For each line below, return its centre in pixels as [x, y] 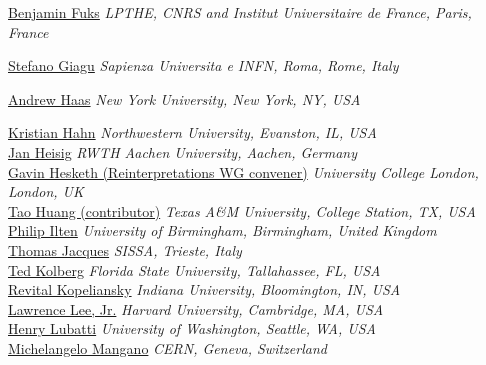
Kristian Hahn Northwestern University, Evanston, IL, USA [192, 132]
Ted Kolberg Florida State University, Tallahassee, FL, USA [194, 269]
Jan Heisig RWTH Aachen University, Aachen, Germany [182, 151]
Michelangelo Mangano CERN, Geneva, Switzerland [167, 347]
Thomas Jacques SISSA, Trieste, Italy [125, 249]
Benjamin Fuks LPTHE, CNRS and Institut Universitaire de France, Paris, [240, 12]
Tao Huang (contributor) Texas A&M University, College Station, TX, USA [242, 210]
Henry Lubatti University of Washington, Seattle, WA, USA [192, 328]
